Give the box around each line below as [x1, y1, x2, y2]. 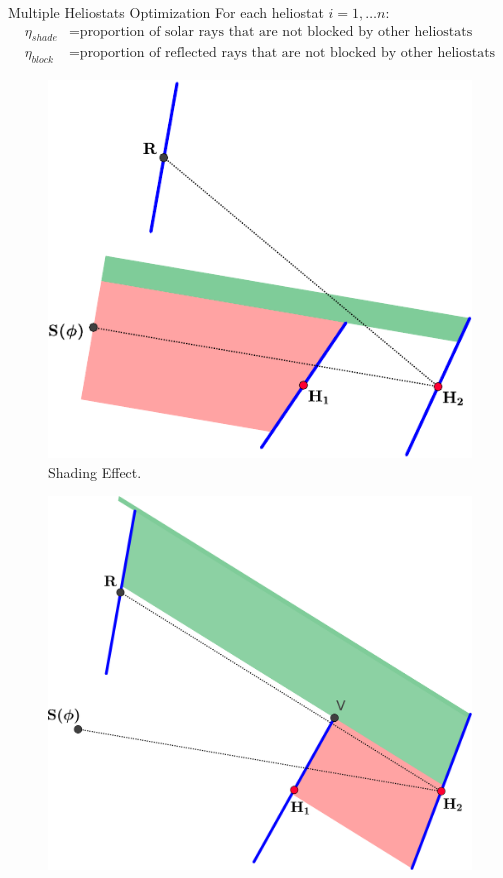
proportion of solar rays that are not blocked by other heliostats [79, 24, 473, 39]
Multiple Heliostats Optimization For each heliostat [8, 2, 324, 22]
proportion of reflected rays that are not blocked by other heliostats [79, 46, 496, 61]
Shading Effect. [48, 461, 142, 482]
